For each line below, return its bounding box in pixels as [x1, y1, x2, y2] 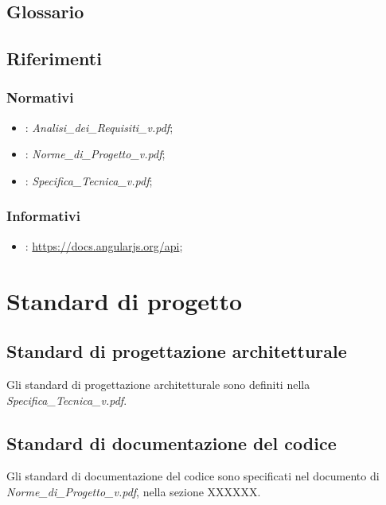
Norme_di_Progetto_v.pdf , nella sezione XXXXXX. [6, 483, 261, 499]
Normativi [6, 87, 74, 107]
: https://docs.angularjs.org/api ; [25, 237, 183, 254]
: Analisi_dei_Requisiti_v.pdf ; [25, 118, 174, 135]
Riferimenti [6, 46, 102, 71]
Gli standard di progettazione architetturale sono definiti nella [6, 375, 310, 392]
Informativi [6, 206, 80, 226]
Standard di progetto [6, 284, 243, 317]
